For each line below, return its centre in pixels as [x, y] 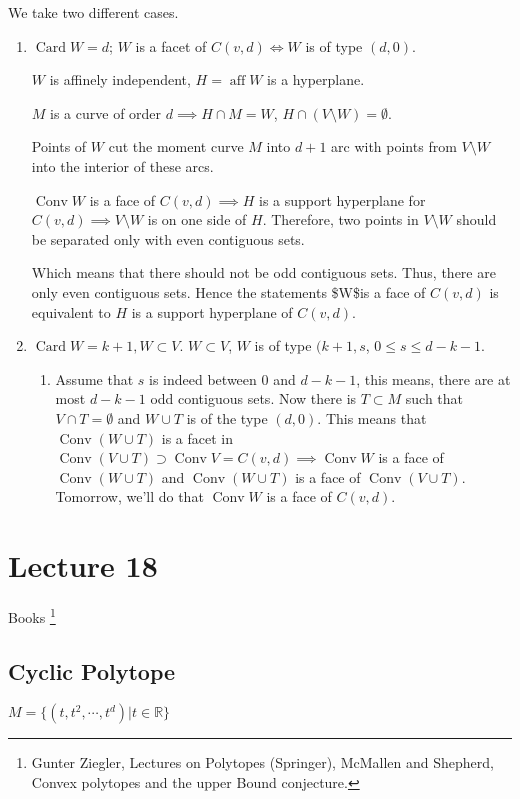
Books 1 [32, 615]
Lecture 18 [83, 565]
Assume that [94, 378]
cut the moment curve [176, 146]
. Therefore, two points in [340, 219]
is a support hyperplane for [342, 199]
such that [434, 398]
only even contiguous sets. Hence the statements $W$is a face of [228, 291]
